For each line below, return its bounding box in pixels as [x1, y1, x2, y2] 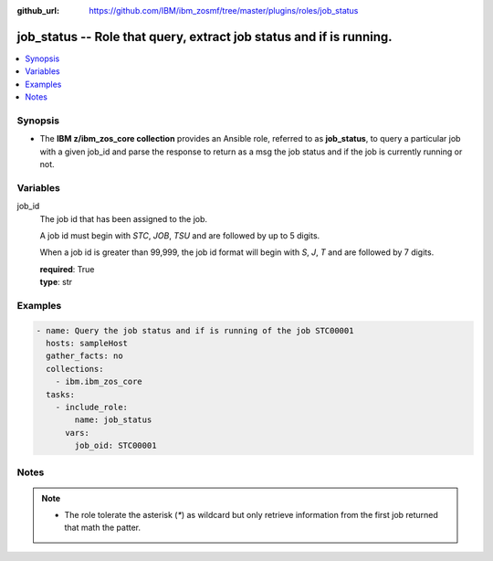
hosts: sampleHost [46, 338, 128, 349]
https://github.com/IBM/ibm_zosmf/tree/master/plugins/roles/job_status [89, 5, 359, 16]
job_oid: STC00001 [74, 440, 157, 451]
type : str [39, 277, 73, 288]
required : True [39, 263, 95, 274]
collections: [46, 364, 104, 374]
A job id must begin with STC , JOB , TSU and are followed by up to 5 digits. [39, 229, 320, 241]
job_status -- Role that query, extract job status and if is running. [16, 28, 393, 45]
